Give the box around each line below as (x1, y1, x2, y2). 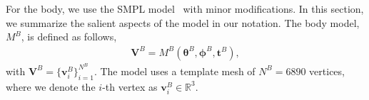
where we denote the (6, 79, 96, 94)
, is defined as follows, (21, 29, 117, 44)
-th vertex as (102, 79, 158, 94)
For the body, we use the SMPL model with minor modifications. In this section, (6, 1, 364, 16)
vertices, (309, 63, 345, 78)
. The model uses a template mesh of (93, 63, 256, 78)
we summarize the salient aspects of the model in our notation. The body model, (6, 15, 360, 30)
